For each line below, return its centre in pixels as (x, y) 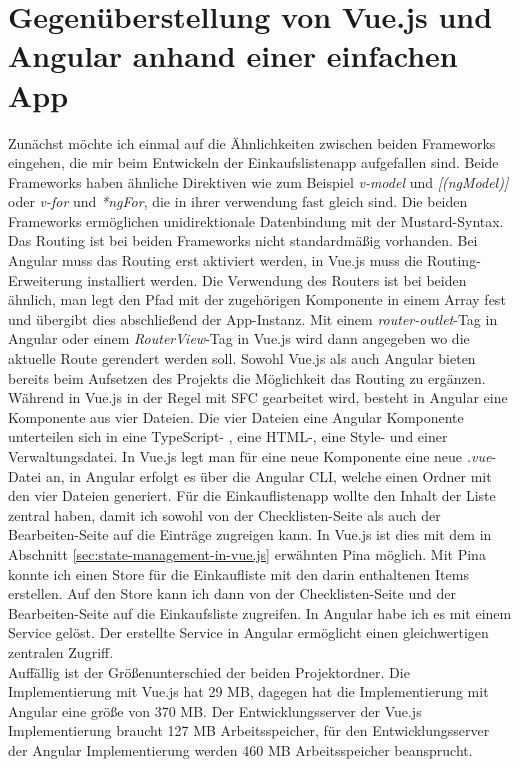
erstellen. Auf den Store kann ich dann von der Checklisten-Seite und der (232, 593)
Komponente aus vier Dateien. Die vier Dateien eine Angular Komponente (236, 416)
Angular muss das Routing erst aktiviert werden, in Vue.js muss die (215, 260)
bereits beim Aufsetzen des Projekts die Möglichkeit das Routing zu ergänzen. (247, 377)
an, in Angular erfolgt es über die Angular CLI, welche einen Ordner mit (268, 475)
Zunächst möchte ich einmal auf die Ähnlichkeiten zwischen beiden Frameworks (252, 142)
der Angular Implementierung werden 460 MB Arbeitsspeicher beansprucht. (240, 749)
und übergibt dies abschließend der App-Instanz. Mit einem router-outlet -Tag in (253, 318)
